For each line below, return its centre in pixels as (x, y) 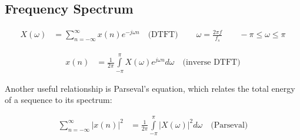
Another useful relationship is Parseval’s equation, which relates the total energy (150, 88)
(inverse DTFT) (211, 63)
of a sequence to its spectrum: (59, 100)
